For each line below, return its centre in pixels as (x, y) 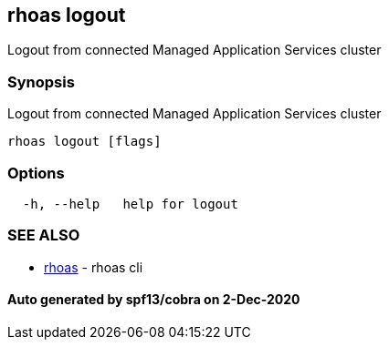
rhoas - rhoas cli (94, 267)
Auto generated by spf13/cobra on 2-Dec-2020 (154, 300)
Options (36, 173)
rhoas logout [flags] (84, 142)
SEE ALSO (44, 235)
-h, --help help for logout (130, 204)
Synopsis (41, 82)
